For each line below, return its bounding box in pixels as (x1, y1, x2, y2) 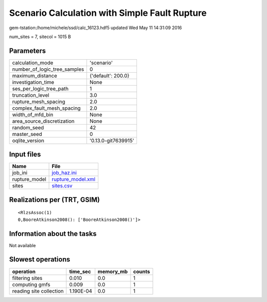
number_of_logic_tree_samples (12, 66, 84, 73)
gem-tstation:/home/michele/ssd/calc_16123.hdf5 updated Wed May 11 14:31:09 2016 (9, 25, 182, 31)
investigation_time (12, 79, 54, 86)
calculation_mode (12, 59, 54, 66)
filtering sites (12, 274, 43, 281)
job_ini (12, 170, 28, 176)
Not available (9, 242, 36, 248)
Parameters (9, 46, 46, 55)
